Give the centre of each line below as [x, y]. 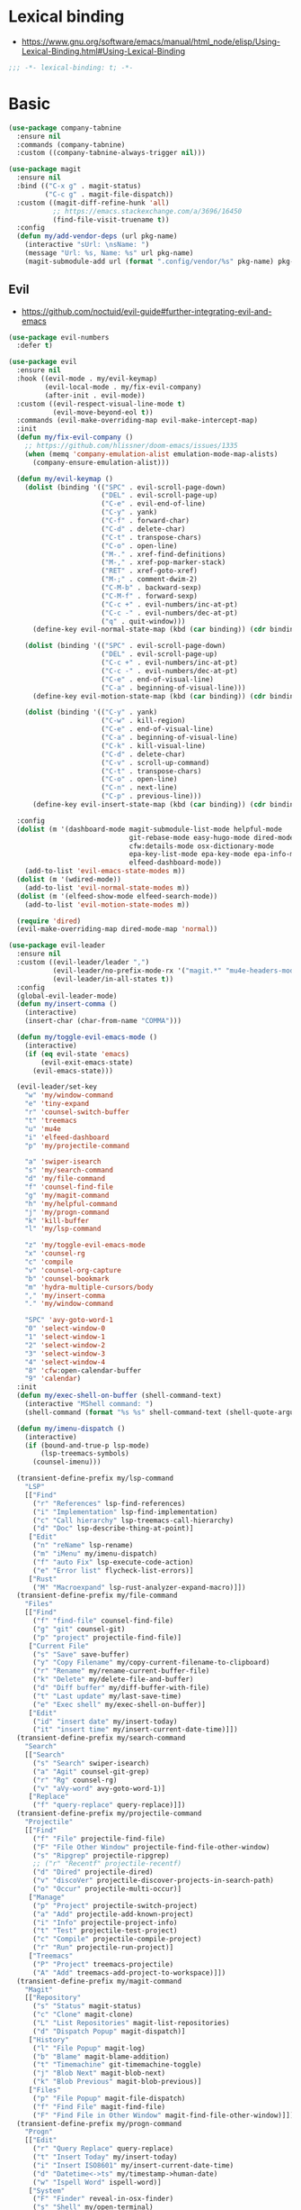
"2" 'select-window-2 [65, 1345]
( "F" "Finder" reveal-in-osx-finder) [103, 2199]
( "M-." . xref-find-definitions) [164, 554]
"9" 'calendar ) [53, 1379]
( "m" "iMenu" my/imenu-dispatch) [95, 1554]
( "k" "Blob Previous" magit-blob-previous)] [117, 2082]
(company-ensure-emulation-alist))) [101, 462]
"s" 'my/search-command [69, 1170]
